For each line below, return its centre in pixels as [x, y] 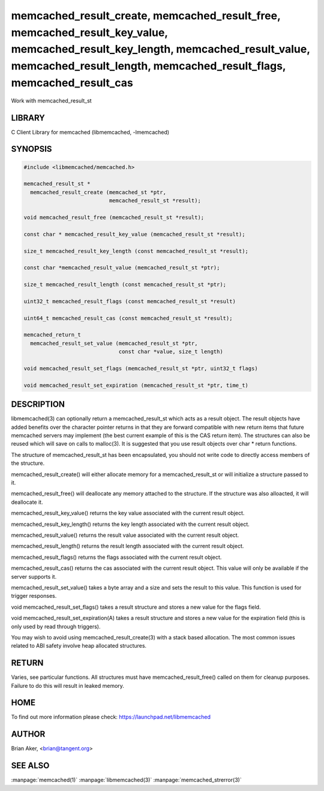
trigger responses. [34, 596]
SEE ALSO [30, 766]
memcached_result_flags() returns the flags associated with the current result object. [116, 557]
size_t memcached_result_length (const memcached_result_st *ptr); [125, 285]
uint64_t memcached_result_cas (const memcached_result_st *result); [128, 318]
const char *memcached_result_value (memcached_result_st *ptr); [122, 268]
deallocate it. [27, 502]
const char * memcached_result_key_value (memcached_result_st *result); [134, 234]
